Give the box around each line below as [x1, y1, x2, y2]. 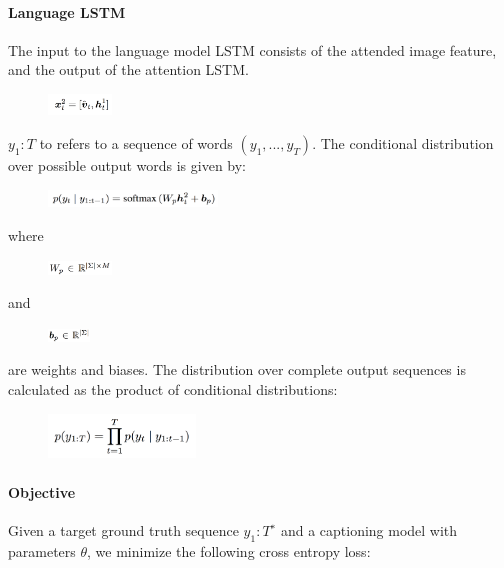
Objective [8, 481, 76, 502]
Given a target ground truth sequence [8, 519, 239, 540]
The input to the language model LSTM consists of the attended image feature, [8, 39, 497, 60]
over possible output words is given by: [8, 154, 246, 175]
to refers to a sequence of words [39, 132, 233, 153]
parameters [8, 540, 76, 561]
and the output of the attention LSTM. [8, 59, 249, 80]
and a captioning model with [280, 519, 458, 540]
